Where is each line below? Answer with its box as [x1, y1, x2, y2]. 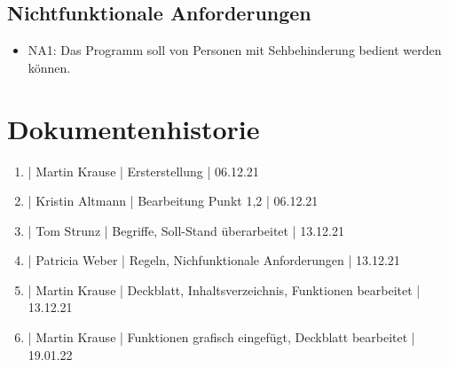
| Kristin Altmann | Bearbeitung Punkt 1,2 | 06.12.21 [28, 191, 319, 210]
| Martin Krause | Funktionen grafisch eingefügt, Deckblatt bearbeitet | [28, 328, 415, 347]
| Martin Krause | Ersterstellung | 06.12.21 [28, 161, 259, 180]
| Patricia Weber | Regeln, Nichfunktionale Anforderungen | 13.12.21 [28, 251, 400, 269]
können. [28, 58, 71, 76]
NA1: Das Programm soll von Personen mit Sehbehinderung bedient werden [28, 41, 442, 59]
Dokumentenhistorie [7, 110, 260, 146]
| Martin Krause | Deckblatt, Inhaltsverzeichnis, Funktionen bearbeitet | [28, 280, 421, 299]
